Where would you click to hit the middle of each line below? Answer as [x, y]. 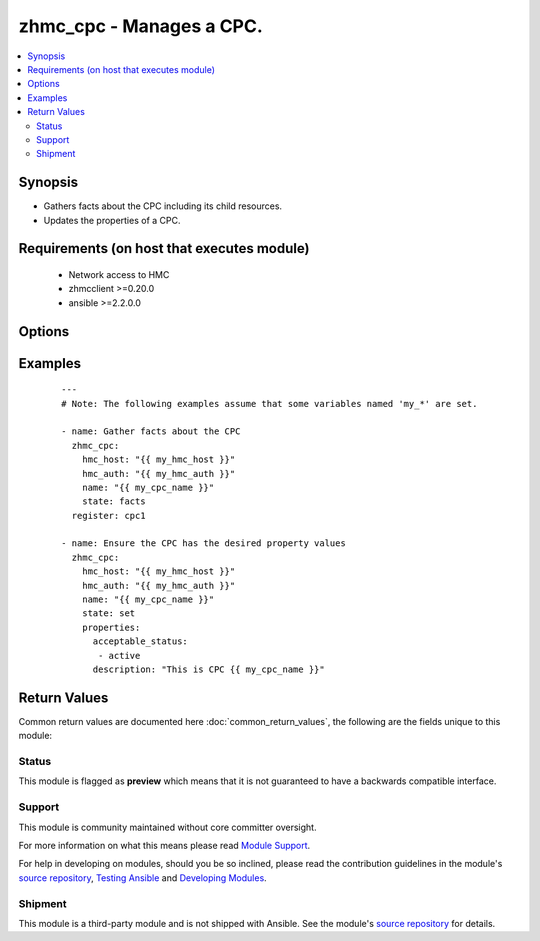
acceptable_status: [140, 641]
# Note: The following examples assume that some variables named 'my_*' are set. [269, 403]
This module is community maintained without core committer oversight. [167, 827]
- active [119, 655]
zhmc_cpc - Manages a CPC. [141, 26]
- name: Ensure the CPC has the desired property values [204, 543]
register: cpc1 [108, 515]
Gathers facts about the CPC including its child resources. [163, 206]
